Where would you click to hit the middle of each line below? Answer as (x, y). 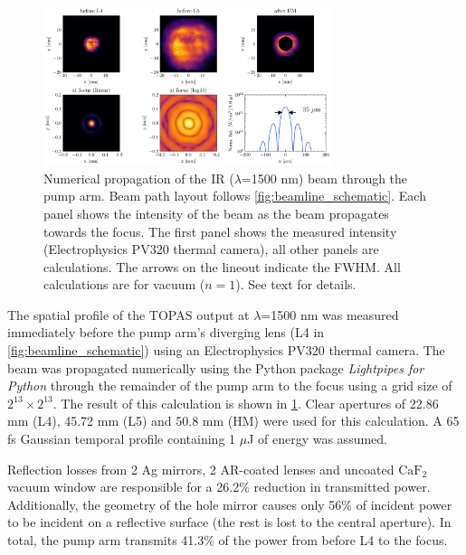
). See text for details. (296, 284)
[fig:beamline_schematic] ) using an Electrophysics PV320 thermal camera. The (226, 350)
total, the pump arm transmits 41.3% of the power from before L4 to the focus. (228, 540)
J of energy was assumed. (317, 439)
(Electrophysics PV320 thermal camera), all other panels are (211, 249)
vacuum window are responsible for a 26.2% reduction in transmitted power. (219, 487)
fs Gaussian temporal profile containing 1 (122, 439)
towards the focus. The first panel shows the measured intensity (220, 231)
